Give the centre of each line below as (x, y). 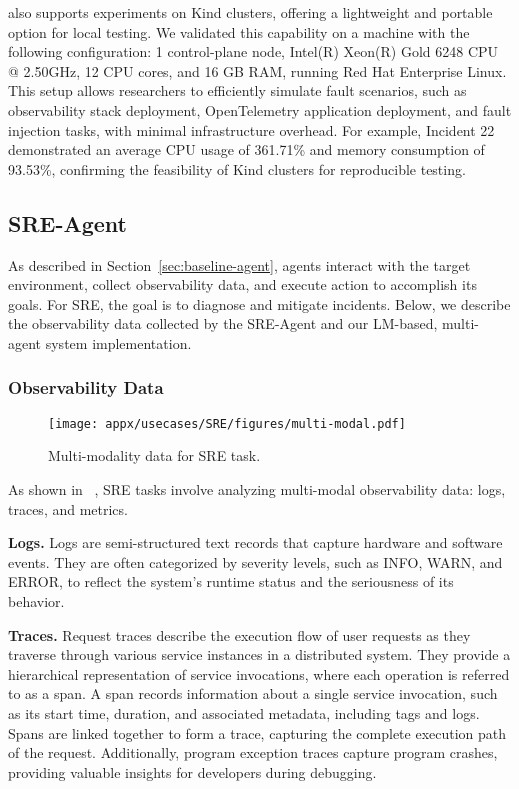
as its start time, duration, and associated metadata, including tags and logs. (244, 712)
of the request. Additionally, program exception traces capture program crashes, (253, 752)
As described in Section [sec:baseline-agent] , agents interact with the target (239, 264)
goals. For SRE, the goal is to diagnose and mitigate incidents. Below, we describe (259, 303)
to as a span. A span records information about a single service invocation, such (253, 693)
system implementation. (118, 342)
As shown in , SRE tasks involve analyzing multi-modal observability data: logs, (257, 488)
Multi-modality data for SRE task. (154, 455)
